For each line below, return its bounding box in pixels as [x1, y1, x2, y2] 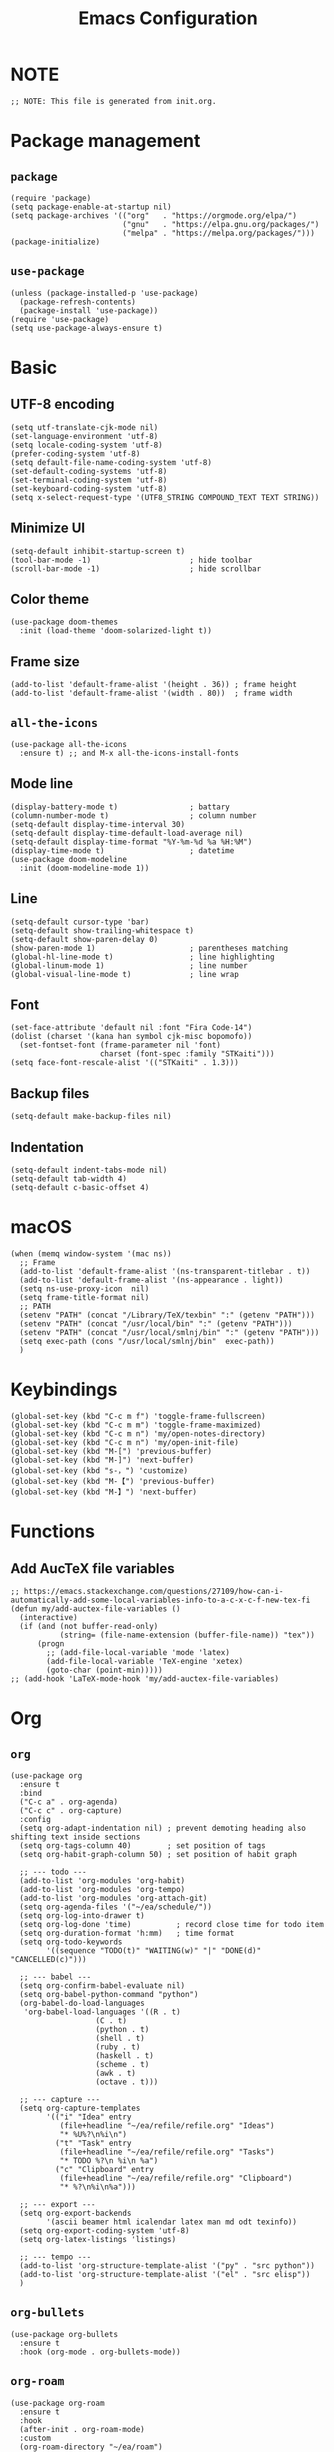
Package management [10, 130, 201, 152]
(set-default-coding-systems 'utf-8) [10, 466, 168, 476]
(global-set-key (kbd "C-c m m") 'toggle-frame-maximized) [10, 1420, 262, 1430]
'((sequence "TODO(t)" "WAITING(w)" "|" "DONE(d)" [46, 1945, 262, 1956]
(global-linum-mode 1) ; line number [10, 960, 248, 971]
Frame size [10, 653, 80, 670]
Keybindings [10, 1378, 118, 1401]
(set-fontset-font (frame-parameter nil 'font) [19, 1040, 222, 1051]
